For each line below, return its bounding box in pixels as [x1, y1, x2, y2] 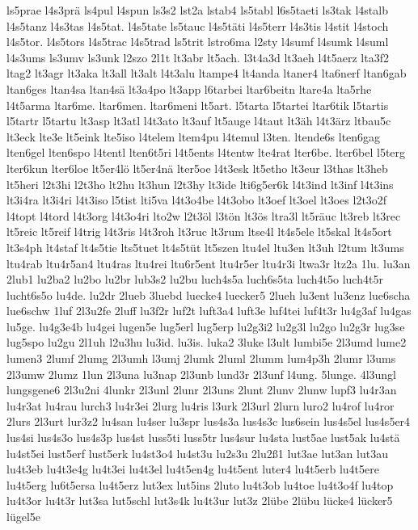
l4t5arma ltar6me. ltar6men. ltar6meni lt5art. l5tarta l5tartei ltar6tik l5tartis [6, 96, 389, 113]
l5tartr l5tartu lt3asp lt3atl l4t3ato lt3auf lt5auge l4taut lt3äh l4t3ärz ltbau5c [6, 112, 391, 129]
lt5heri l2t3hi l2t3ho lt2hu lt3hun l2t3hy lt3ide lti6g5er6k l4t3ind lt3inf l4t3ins [6, 175, 394, 192]
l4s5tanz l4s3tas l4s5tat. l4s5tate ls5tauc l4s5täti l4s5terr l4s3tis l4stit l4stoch [6, 17, 389, 34]
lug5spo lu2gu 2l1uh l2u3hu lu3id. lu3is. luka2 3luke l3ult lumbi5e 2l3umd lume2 [6, 334, 407, 351]
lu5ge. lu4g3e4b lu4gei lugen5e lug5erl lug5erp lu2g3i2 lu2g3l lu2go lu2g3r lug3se [6, 318, 405, 334]
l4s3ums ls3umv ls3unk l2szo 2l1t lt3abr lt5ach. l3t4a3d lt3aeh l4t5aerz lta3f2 [6, 48, 389, 65]
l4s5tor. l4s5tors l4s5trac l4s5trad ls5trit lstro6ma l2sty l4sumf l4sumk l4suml [6, 33, 389, 50]
